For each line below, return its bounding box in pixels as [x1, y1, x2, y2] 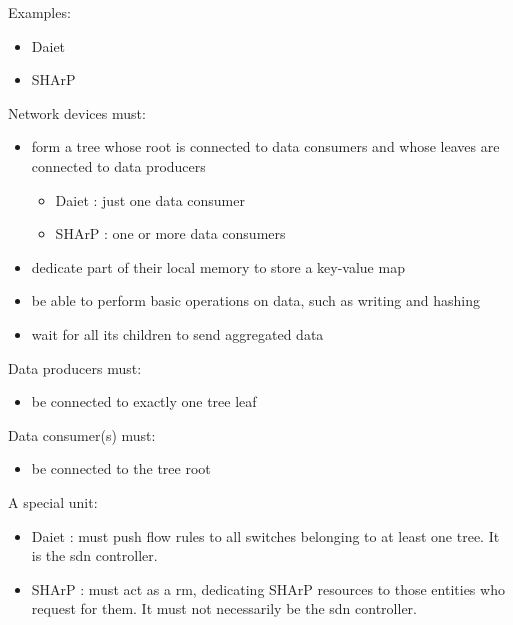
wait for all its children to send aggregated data [31, 323, 324, 344]
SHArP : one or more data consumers [55, 223, 286, 244]
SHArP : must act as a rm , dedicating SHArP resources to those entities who [31, 578, 505, 599]
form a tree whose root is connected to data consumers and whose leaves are [31, 136, 500, 157]
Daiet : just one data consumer [55, 189, 245, 210]
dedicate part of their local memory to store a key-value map [31, 256, 405, 277]
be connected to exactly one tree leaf [31, 391, 257, 412]
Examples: [8, 2, 71, 22]
